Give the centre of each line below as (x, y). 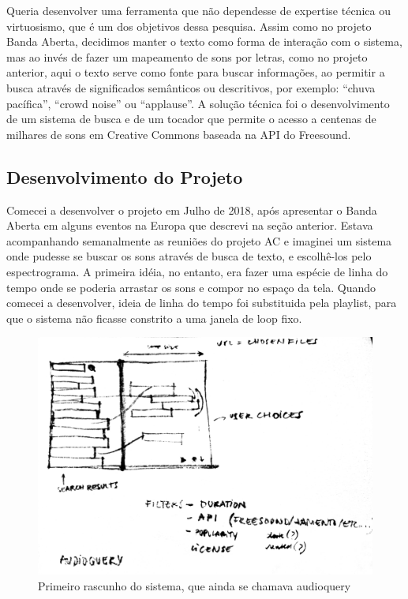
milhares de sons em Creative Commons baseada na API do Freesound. (179, 134)
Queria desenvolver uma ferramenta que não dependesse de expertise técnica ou (198, 10)
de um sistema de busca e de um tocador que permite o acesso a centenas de (191, 119)
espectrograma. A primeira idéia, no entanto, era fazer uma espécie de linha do (197, 271)
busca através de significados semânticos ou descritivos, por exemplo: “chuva (191, 87)
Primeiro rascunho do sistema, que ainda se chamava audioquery (195, 585)
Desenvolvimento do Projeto (125, 176)
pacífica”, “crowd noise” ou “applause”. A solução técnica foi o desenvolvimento (198, 103)
